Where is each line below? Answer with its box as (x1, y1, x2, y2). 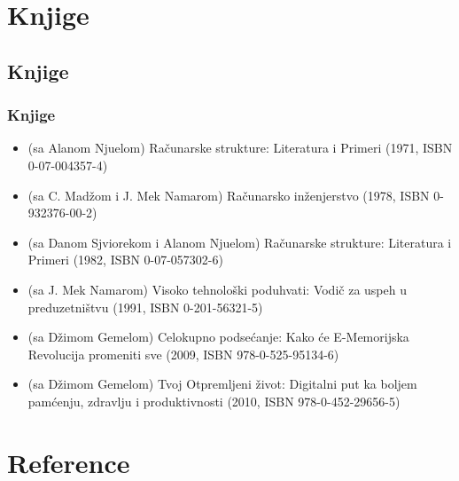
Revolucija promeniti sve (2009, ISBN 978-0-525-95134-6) (27, 344, 339, 363)
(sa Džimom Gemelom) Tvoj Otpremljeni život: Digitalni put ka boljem (27, 375, 417, 393)
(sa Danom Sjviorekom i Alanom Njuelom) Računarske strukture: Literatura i (27, 233, 452, 251)
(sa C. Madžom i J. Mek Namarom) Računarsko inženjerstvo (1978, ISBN (27, 185, 430, 204)
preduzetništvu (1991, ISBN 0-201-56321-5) (27, 297, 263, 316)
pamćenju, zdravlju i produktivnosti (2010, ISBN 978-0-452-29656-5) (27, 391, 401, 410)
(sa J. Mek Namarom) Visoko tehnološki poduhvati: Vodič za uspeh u (27, 280, 407, 298)
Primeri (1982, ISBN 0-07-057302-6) (27, 250, 223, 269)
